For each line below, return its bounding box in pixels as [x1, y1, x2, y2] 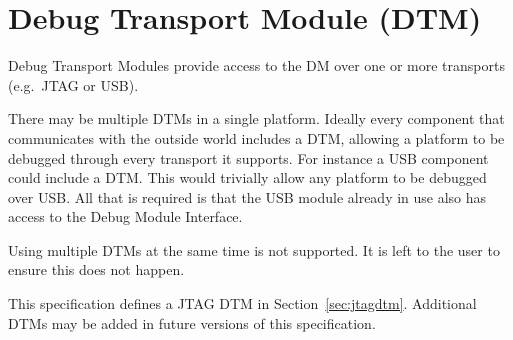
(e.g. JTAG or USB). [8, 74, 139, 95]
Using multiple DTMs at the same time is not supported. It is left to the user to [8, 239, 500, 260]
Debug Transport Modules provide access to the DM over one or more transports [8, 55, 505, 76]
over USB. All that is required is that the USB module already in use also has [8, 186, 487, 207]
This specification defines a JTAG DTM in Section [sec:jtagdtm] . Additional [8, 293, 477, 314]
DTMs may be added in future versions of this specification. [8, 312, 376, 333]
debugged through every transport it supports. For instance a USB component [8, 147, 489, 168]
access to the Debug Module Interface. [8, 206, 243, 227]
